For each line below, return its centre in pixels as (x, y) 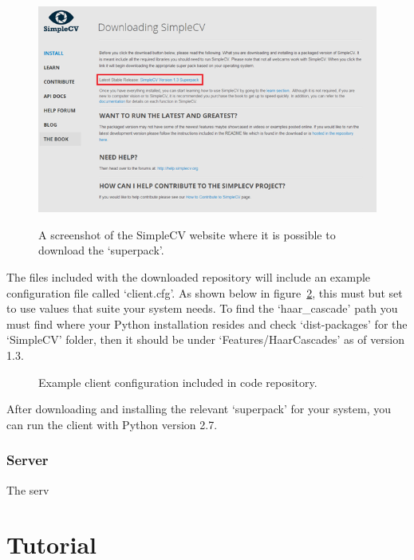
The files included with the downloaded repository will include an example (189, 276)
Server (28, 460)
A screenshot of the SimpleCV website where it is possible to (187, 234)
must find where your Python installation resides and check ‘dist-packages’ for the (207, 323)
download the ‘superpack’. (101, 250)
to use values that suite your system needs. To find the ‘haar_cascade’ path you (202, 308)
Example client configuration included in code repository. (178, 382)
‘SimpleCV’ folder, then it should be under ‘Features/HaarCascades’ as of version (206, 339)
